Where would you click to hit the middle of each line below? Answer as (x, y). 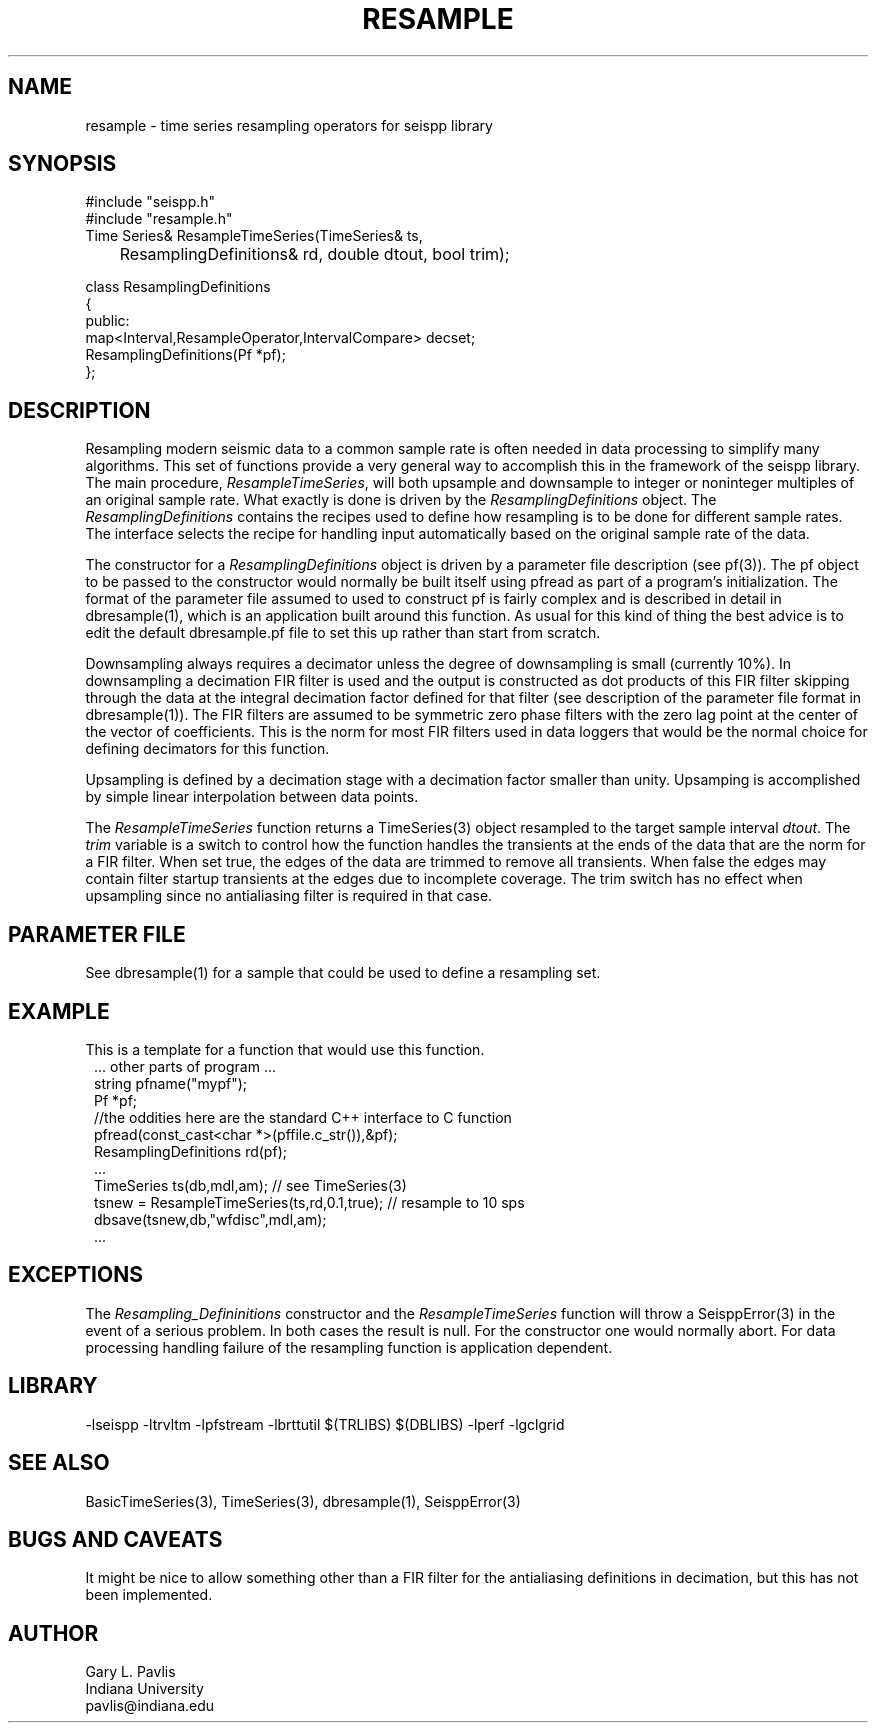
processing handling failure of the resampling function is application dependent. (349, 1347)
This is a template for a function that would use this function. (285, 1049)
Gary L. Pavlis (130, 1672)
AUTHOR (53, 1633)
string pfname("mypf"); (171, 1083)
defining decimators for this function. (207, 749)
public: (107, 321)
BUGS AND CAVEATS (115, 1539)
